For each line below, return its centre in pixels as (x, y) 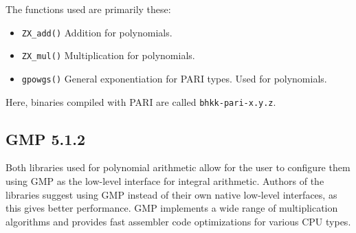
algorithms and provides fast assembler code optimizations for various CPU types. (178, 221)
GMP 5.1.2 (46, 138)
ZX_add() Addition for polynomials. (97, 32)
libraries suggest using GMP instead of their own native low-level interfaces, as (171, 194)
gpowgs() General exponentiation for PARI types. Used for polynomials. (174, 78)
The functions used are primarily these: (88, 9)
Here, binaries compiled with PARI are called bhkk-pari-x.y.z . (141, 101)
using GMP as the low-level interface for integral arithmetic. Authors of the (165, 181)
